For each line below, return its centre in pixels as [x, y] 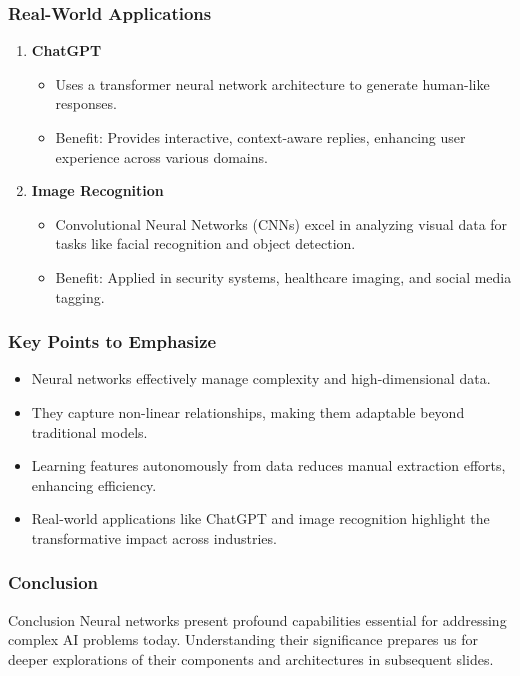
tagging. [80, 296]
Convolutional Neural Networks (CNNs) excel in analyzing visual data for [281, 223]
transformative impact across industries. [154, 537]
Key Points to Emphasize [112, 341]
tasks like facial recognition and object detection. [205, 243]
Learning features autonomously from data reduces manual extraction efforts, [268, 465]
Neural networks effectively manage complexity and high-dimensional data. [261, 378]
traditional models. [89, 431]
